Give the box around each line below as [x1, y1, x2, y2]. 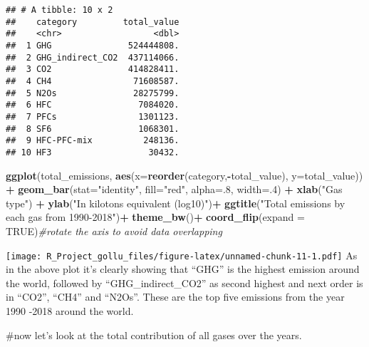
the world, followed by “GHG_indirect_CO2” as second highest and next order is [6, 275, 363, 290]
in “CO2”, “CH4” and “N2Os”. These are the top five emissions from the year [6, 289, 345, 304]
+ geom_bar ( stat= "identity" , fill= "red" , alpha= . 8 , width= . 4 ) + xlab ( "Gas [6, 182, 343, 197]
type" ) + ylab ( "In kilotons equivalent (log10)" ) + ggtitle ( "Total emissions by [6, 195, 345, 210]
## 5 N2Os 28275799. [6, 88, 180, 98]
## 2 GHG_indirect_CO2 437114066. [6, 52, 180, 63]
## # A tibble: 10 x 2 [6, 5, 113, 15]
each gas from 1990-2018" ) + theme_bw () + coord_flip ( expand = [6, 209, 305, 224]
